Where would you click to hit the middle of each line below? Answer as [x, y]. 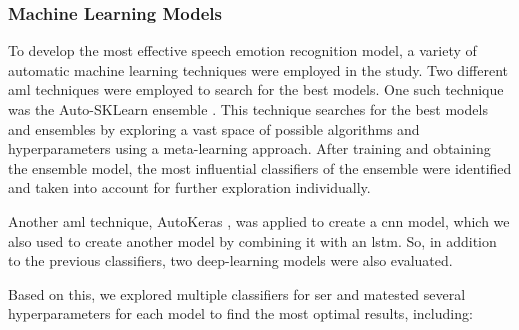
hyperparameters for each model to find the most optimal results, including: [240, 313]
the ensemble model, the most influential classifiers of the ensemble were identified [260, 167]
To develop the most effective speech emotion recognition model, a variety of [242, 50]
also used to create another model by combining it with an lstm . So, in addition [252, 240]
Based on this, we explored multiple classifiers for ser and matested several [237, 293]
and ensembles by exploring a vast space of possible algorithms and [214, 128]
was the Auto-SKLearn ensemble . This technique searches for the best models [248, 109]
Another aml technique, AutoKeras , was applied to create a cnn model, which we [259, 220]
